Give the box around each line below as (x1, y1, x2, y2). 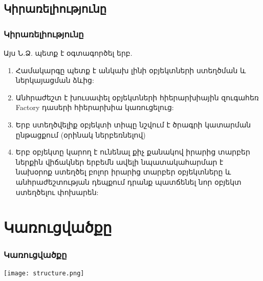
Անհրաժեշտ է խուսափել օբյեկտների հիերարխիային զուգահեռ (15, 92, 259, 102)
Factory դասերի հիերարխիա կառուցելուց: (15, 102, 174, 113)
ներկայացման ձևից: (15, 75, 94, 85)
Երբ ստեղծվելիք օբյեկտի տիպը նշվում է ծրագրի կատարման (15, 119, 251, 129)
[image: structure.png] (4, 269, 84, 277)
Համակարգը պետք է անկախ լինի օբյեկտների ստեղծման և (15, 64, 246, 75)
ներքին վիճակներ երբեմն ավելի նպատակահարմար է (15, 156, 224, 167)
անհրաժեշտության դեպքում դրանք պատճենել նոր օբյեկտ (15, 176, 242, 187)
